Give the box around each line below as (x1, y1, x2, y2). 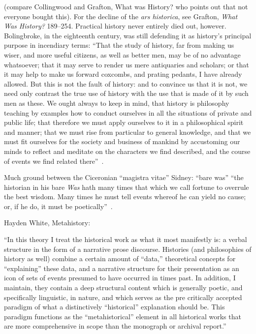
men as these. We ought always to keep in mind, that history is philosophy (4, 97, 229, 108)
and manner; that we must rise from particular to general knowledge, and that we (4, 126, 251, 137)
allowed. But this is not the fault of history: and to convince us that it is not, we (4, 78, 248, 89)
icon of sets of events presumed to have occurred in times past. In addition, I (4, 273, 236, 283)
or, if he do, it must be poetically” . (4, 201, 113, 211)
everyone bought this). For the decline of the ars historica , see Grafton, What (4, 11, 238, 21)
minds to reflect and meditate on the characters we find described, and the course (4, 146, 251, 156)
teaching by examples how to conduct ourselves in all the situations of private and (4, 107, 252, 118)
